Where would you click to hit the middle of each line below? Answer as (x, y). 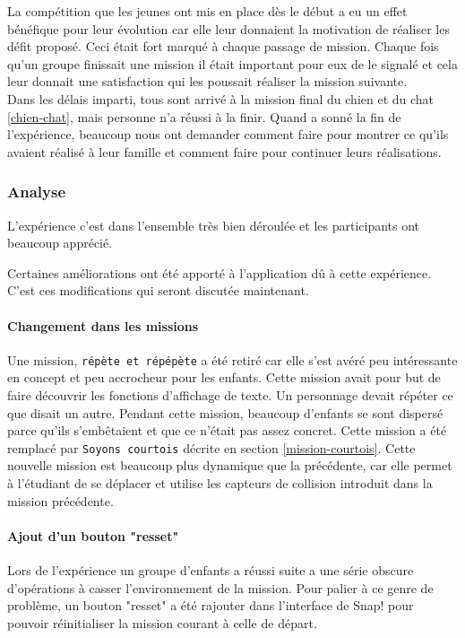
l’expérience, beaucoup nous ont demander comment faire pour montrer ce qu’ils (228, 134)
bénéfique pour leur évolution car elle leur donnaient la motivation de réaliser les (228, 28)
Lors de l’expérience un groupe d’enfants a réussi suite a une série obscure (211, 570)
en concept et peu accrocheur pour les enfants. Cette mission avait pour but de (224, 377)
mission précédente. (60, 500)
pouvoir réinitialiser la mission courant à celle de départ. (162, 622)
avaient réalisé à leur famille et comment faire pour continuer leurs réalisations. (224, 151)
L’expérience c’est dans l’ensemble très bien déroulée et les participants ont (214, 225)
